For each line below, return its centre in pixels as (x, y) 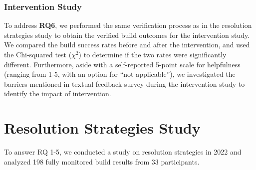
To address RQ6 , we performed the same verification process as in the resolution (128, 25)
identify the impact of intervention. (58, 93)
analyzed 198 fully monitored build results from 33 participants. (102, 161)
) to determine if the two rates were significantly (152, 54)
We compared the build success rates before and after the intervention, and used (127, 45)
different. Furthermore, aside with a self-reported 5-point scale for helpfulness (122, 64)
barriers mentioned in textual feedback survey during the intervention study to (125, 84)
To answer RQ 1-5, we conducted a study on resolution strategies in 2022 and (123, 152)
